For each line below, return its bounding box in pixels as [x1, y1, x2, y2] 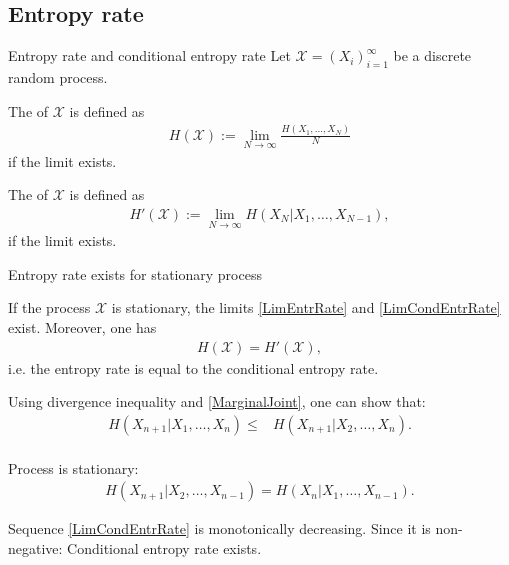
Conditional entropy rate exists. [67, 538, 262, 559]
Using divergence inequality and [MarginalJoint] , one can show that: [8, 391, 426, 412]
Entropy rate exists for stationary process [8, 263, 262, 284]
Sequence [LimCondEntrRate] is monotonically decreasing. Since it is [8, 518, 431, 539]
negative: [8, 538, 63, 559]
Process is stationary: [8, 457, 139, 478]
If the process [8, 297, 91, 318]
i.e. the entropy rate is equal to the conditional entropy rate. [8, 357, 379, 378]
